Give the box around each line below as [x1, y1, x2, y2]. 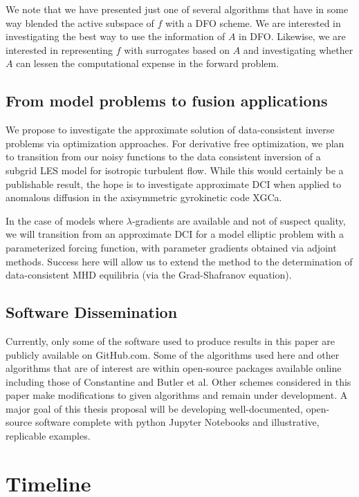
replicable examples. [6, 429, 91, 443]
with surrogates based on [124, 42, 230, 57]
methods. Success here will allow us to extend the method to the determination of [6, 254, 353, 268]
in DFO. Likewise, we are [239, 29, 346, 44]
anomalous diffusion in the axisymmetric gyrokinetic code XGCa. [6, 190, 282, 205]
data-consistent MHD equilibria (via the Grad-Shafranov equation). [6, 268, 292, 282]
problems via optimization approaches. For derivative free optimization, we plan [6, 135, 344, 150]
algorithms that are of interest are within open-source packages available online [6, 361, 342, 375]
